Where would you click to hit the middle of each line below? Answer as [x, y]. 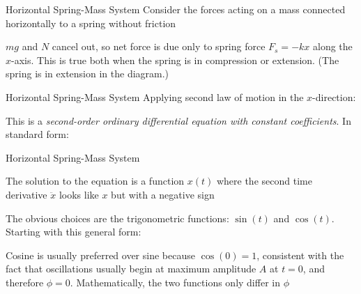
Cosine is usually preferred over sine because [100, 255]
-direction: [334, 96]
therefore [25, 282]
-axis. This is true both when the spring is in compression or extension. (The [175, 60]
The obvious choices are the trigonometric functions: [117, 218]
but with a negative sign [163, 194]
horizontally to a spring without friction [91, 23]
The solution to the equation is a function [95, 181]
